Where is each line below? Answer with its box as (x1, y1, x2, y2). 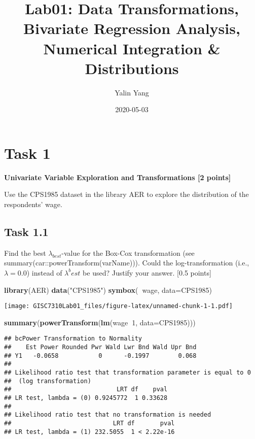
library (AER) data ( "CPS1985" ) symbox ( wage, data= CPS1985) (4, 284, 212, 295)
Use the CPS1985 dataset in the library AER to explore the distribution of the (4, 189, 249, 199)
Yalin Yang (115, 87, 149, 97)
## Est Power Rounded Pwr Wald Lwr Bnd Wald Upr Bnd (4, 344, 197, 351)
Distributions (85, 57, 179, 78)
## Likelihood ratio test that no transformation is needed (4, 411, 211, 419)
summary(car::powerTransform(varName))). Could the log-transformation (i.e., (4, 257, 249, 268)
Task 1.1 (4, 223, 49, 239)
